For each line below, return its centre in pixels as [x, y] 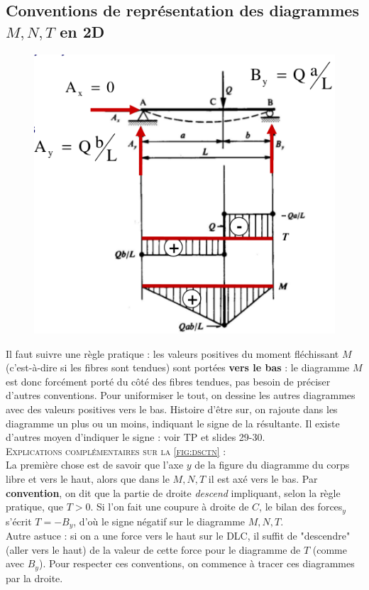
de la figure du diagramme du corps [272, 465]
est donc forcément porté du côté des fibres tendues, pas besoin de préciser [168, 381]
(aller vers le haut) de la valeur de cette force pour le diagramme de [153, 549]
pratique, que [34, 507]
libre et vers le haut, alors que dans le [88, 479]
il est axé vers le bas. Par [263, 479]
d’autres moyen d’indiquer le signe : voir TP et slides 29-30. [136, 437]
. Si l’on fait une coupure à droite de [170, 507]
